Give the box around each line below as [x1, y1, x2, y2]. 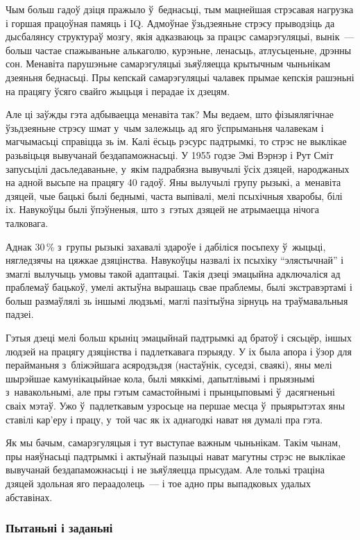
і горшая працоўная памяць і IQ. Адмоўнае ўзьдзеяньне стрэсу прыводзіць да [6, 15, 335, 30]
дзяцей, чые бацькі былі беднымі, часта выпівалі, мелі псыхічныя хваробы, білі [6, 188, 343, 203]
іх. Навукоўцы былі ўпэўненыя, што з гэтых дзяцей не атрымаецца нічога [6, 202, 320, 217]
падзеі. [6, 307, 34, 321]
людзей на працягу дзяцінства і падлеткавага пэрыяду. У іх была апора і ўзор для [6, 344, 352, 358]
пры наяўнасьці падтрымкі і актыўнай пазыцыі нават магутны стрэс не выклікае [6, 448, 345, 463]
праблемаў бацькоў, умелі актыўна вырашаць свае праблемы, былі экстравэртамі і [6, 280, 352, 294]
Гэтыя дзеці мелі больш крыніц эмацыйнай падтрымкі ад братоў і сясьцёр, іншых [6, 330, 352, 345]
